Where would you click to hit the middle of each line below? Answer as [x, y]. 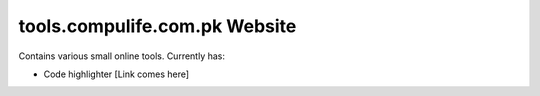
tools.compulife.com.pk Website [157, 26]
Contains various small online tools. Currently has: [121, 56]
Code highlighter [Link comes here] [116, 74]
